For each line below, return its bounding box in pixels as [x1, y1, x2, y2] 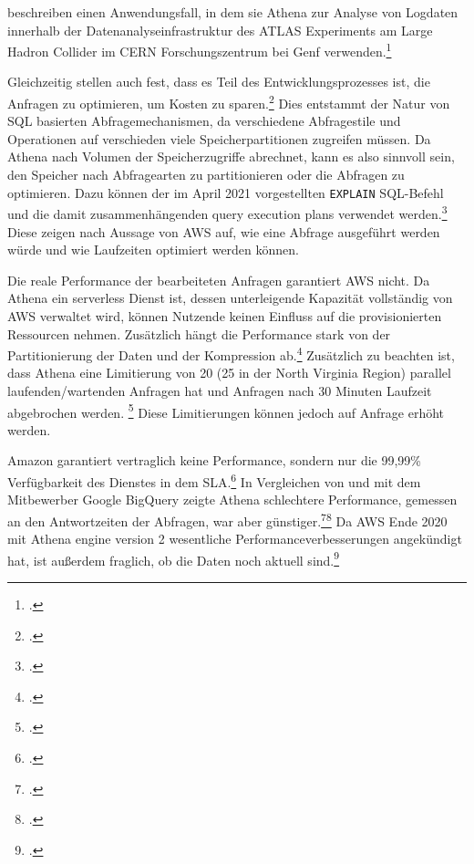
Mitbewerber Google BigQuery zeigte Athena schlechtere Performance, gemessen [7, 490, 458, 509]
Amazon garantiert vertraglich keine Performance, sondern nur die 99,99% [7, 451, 422, 470]
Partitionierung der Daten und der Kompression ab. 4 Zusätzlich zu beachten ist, [7, 343, 455, 364]
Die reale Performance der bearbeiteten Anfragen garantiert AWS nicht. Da [7, 270, 430, 289]
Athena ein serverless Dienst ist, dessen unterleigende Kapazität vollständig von [7, 288, 453, 307]
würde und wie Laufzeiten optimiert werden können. [7, 240, 299, 259]
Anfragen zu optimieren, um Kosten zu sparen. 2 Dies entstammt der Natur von [7, 91, 450, 112]
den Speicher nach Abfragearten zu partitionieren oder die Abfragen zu [7, 165, 405, 184]
